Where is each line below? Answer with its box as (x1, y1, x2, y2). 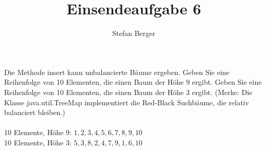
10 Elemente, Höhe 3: (4, 137, 72, 147)
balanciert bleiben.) (4, 107, 65, 118)
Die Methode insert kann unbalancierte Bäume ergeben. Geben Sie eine (4, 66, 229, 77)
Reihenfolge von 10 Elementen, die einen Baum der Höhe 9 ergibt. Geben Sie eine (4, 77, 262, 87)
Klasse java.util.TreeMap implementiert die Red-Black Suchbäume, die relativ (4, 97, 249, 107)
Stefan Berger (112, 28, 155, 39)
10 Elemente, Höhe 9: (4, 127, 72, 138)
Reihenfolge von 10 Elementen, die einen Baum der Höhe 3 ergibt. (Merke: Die (4, 86, 253, 97)
